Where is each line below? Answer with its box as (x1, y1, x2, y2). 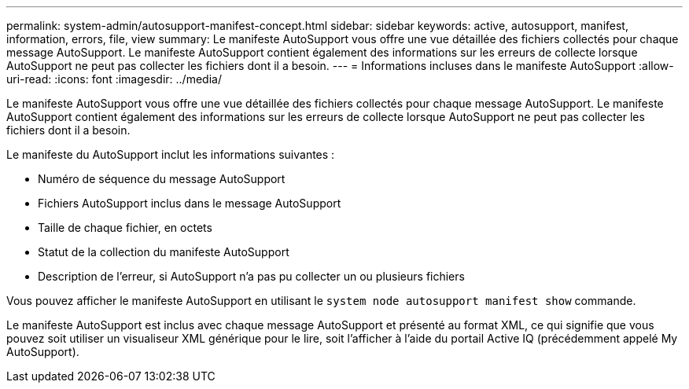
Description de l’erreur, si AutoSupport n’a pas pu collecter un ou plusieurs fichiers (38, 270, 465, 283)
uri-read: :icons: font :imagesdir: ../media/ (6, 72, 222, 86)
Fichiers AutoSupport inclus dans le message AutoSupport (38, 196, 341, 210)
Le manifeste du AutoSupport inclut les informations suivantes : (6, 148, 335, 161)
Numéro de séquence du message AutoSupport (38, 172, 286, 185)
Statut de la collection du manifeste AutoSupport (38, 245, 289, 259)
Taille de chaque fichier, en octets (38, 221, 212, 234)
